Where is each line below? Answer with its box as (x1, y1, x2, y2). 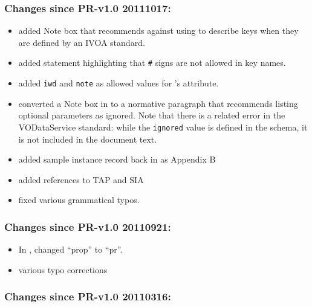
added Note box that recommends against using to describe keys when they (18, 24, 299, 37)
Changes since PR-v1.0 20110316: (4, 289, 171, 304)
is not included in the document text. (18, 132, 157, 145)
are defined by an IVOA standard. (18, 36, 145, 48)
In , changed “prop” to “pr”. (18, 243, 123, 256)
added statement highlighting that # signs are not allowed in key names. (18, 56, 286, 69)
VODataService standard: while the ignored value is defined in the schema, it (18, 120, 308, 133)
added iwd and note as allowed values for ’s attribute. (18, 77, 219, 89)
